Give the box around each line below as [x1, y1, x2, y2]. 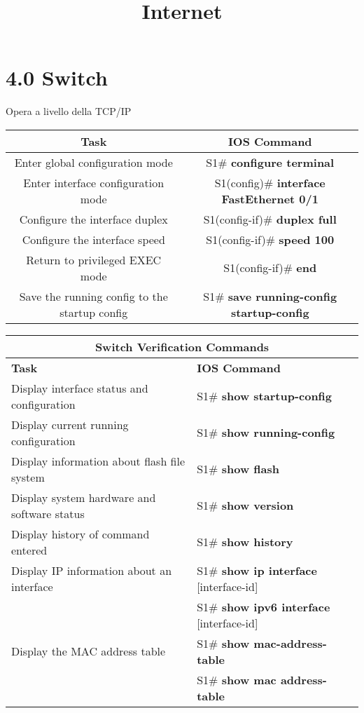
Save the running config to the [19, 287, 168, 304]
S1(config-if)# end [223, 259, 317, 276]
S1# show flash [197, 461, 279, 477]
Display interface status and [11, 379, 148, 396]
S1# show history [197, 534, 293, 550]
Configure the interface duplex [19, 210, 168, 227]
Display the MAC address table [11, 643, 166, 660]
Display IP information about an [11, 562, 172, 578]
